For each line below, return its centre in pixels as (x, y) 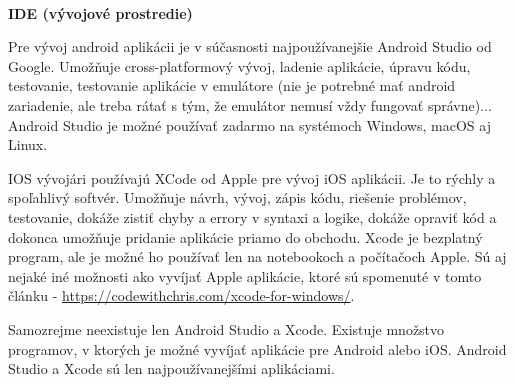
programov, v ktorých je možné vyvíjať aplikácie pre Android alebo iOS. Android (257, 348)
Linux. (28, 144)
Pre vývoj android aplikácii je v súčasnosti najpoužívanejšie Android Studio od (250, 46)
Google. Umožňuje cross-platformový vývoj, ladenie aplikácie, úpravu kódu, (239, 65)
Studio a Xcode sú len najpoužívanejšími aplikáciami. (171, 368)
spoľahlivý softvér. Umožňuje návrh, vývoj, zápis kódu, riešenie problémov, (237, 197)
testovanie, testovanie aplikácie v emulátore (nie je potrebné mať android (232, 85)
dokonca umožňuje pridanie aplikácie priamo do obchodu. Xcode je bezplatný (245, 236)
